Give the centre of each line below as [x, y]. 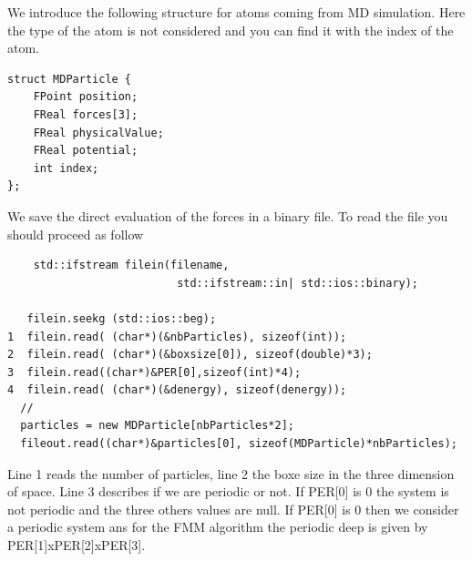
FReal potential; [86, 151]
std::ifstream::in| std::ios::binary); [298, 283]
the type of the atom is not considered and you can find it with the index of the [231, 30]
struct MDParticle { [70, 79]
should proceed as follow [76, 234]
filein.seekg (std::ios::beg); [122, 318]
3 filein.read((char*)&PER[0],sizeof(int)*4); [154, 372]
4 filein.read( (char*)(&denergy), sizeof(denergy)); [177, 390]
